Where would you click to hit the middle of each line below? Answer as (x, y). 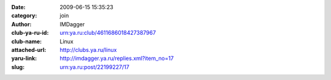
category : (24, 16)
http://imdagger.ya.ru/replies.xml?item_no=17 (117, 59)
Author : (21, 24)
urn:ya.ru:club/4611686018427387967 (108, 33)
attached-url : (29, 49)
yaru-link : (24, 59)
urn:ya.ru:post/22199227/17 (95, 67)
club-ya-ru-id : (30, 33)
